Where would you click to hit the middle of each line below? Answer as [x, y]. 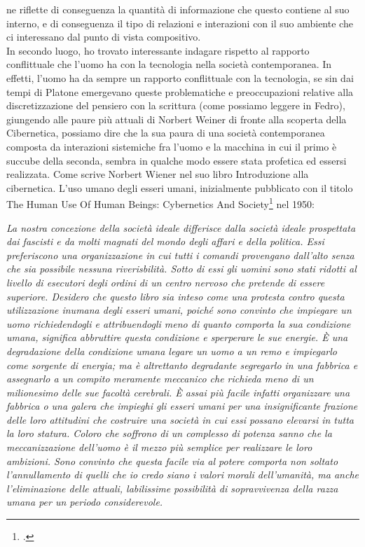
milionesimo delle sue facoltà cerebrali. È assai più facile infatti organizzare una [178, 392]
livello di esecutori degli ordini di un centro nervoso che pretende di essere [166, 282]
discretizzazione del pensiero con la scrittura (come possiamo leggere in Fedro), [176, 105]
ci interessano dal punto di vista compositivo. [104, 37]
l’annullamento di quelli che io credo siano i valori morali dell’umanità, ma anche [183, 475]
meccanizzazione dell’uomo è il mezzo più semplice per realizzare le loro [159, 447]
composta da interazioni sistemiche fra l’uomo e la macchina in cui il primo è [172, 146]
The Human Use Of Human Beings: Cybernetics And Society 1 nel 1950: [160, 203]
